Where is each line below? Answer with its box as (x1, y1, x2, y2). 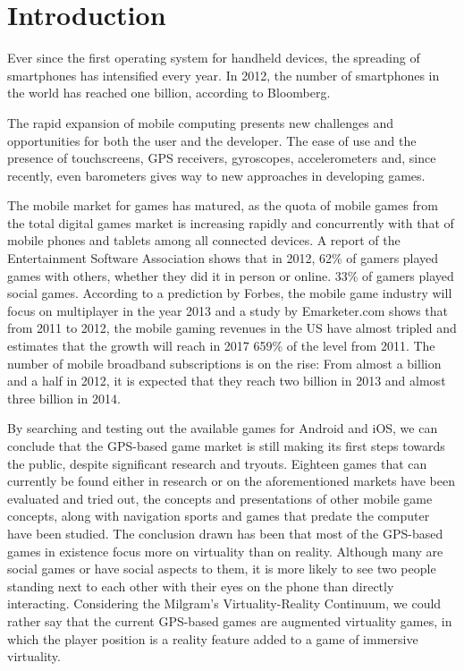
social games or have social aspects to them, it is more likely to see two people (7, 559, 436, 578)
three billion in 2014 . (7, 388, 121, 407)
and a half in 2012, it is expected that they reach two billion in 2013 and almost (7, 371, 446, 390)
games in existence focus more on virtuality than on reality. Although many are (7, 541, 443, 560)
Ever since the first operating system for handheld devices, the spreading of (7, 48, 420, 67)
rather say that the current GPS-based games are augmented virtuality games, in (7, 611, 452, 630)
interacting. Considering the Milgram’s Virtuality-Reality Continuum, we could (7, 594, 442, 613)
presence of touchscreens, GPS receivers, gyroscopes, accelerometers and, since (7, 149, 436, 167)
